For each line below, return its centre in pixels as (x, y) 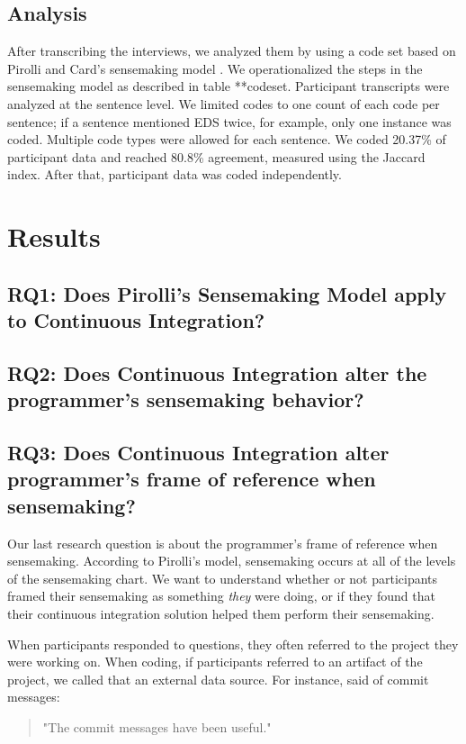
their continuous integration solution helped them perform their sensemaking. (221, 614)
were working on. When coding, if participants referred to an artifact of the (215, 662)
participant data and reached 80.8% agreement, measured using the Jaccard (216, 156)
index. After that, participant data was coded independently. (175, 174)
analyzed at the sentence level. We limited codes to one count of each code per (224, 103)
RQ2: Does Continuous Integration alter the (217, 372)
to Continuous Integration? (136, 320)
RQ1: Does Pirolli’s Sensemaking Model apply (227, 293)
